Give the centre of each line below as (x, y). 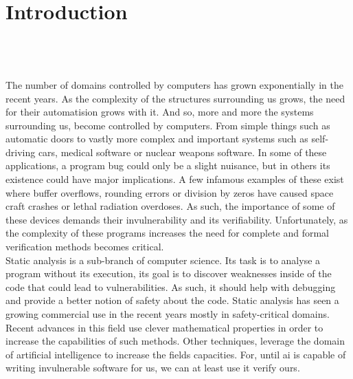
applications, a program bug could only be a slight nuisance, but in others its (168, 165)
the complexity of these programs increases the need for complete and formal (168, 233)
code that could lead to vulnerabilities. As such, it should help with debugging (171, 286)
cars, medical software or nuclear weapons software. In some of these (182, 152)
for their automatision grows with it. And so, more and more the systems (160, 112)
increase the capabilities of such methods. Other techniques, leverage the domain (175, 341)
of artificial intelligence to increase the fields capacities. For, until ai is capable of (176, 354)
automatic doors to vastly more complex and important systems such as (157, 139)
